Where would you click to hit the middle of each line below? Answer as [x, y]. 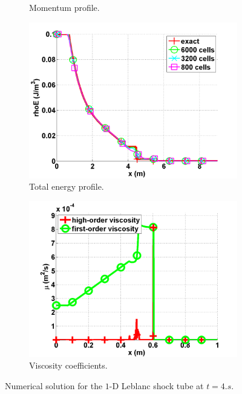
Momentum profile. [64, 7]
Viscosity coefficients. [68, 365]
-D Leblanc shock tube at [156, 385]
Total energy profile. [67, 186]
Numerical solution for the [54, 385]
